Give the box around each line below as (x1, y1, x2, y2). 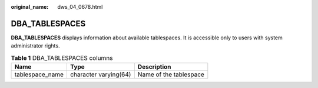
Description (137, 63, 171, 71)
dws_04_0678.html (57, 4, 103, 10)
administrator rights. (11, 42, 60, 49)
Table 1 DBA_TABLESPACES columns (11, 53, 113, 62)
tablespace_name (14, 70, 64, 79)
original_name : (11, 4, 49, 10)
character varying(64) (69, 70, 131, 79)
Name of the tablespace (137, 70, 204, 79)
